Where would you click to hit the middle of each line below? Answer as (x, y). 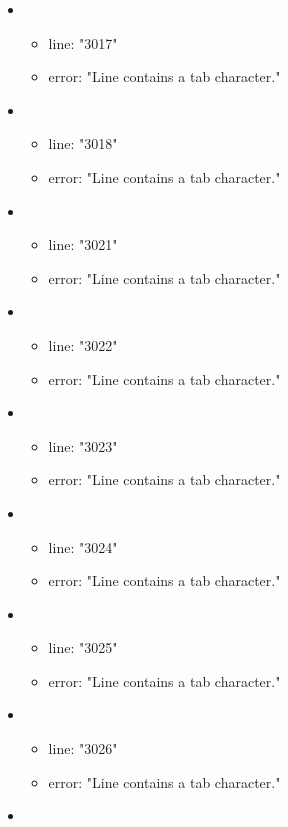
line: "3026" (83, 748)
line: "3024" (83, 546)
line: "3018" (83, 143)
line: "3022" (83, 344)
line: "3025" (83, 647)
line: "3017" (83, 42)
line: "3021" (83, 244)
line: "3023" (83, 445)
